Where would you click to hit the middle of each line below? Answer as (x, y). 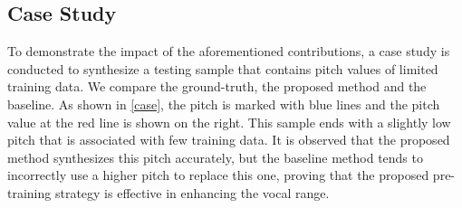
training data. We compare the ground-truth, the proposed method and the (217, 86)
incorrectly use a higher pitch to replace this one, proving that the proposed (218, 175)
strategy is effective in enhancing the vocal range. (192, 192)
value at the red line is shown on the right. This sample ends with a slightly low (229, 122)
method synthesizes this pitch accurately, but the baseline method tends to (215, 157)
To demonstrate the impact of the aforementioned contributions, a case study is (229, 51)
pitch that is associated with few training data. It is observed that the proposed (229, 140)
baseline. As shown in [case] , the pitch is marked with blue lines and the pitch (224, 104)
